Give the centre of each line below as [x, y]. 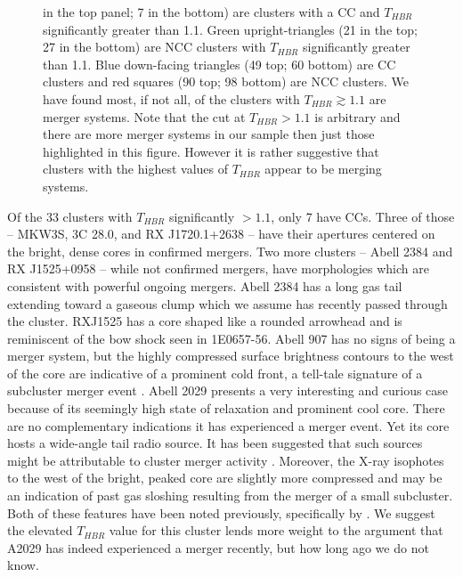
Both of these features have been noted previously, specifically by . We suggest [221, 512]
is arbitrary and [357, 116]
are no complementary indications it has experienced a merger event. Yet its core [228, 425]
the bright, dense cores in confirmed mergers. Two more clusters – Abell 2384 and [230, 251]
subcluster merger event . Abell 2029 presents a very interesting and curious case [228, 390]
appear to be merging [323, 169]
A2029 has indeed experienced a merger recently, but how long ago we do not [218, 547]
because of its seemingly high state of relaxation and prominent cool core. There [226, 408]
